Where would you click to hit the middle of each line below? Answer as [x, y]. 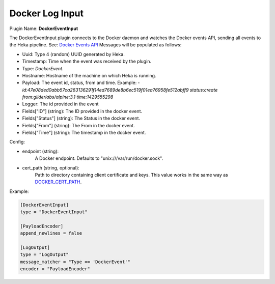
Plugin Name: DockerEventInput [44, 29]
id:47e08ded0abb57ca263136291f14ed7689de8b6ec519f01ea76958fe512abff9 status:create [120, 90]
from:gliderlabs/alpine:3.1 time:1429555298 [68, 97]
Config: [17, 142]
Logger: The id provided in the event [60, 104]
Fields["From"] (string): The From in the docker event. [78, 125]
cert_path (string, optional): [51, 167]
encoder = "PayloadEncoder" [55, 269]
